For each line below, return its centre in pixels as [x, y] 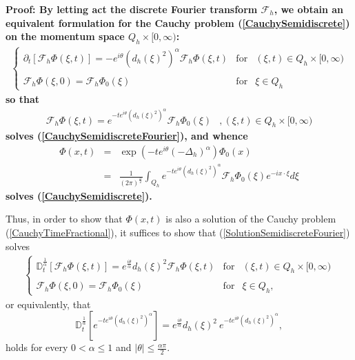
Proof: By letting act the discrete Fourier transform [132, 9]
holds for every [37, 347]
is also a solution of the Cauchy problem [251, 219]
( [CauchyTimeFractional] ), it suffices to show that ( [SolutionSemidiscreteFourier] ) [178, 233]
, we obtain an [309, 9]
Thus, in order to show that [64, 219]
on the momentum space [65, 36]
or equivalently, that [48, 304]
